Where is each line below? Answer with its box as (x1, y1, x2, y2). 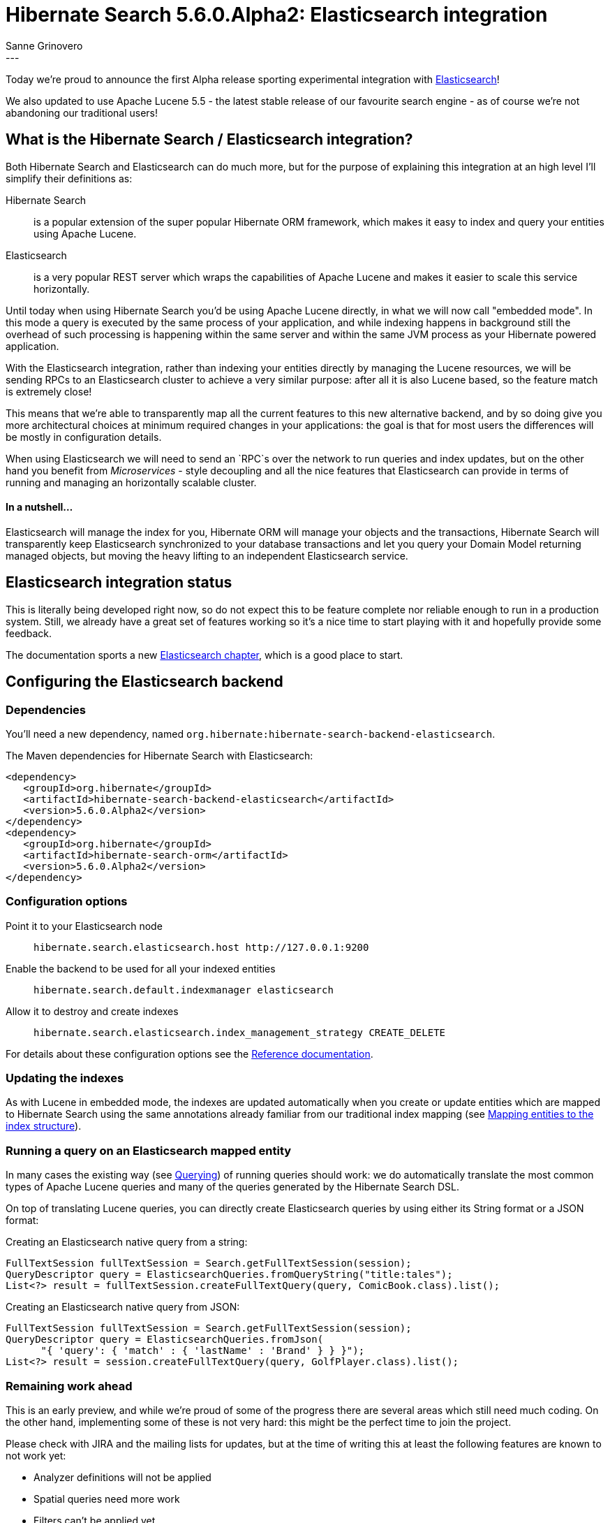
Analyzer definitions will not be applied (34, 1471, 211, 1483)
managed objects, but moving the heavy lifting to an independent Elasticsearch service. (6, 549, 408, 562)
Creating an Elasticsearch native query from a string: (6, 1236, 248, 1248)
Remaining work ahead (6, 1378, 133, 1393)
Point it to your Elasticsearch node (6, 919, 163, 932)
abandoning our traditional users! (6, 106, 158, 119)
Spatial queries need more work (34, 1492, 180, 1505)
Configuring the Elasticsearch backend (6, 673, 283, 691)
